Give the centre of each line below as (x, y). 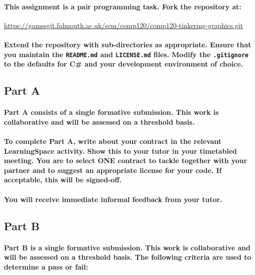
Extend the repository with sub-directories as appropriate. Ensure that (128, 44)
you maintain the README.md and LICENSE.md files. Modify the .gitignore (126, 54)
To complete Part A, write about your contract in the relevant (113, 141)
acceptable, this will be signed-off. (63, 180)
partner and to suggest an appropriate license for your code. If (113, 170)
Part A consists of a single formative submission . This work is (111, 112)
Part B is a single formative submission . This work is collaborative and (127, 247)
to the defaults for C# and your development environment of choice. (124, 64)
